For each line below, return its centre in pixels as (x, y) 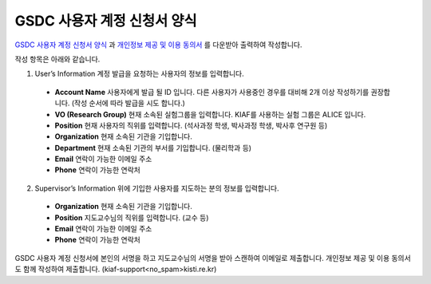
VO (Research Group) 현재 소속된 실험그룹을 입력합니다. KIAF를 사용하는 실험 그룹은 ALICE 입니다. (210, 114)
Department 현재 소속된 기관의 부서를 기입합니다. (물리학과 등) (153, 148)
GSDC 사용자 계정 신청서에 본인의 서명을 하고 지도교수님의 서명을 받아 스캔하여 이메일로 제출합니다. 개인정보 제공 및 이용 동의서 (213, 258)
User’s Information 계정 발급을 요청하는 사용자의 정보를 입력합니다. (139, 74)
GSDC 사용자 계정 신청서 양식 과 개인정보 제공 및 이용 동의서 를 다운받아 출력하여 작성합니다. (158, 45)
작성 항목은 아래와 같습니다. (57, 59)
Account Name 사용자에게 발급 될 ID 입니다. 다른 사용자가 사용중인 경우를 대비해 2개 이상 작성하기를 (212, 92)
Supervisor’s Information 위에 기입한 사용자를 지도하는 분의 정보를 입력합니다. (157, 188)
